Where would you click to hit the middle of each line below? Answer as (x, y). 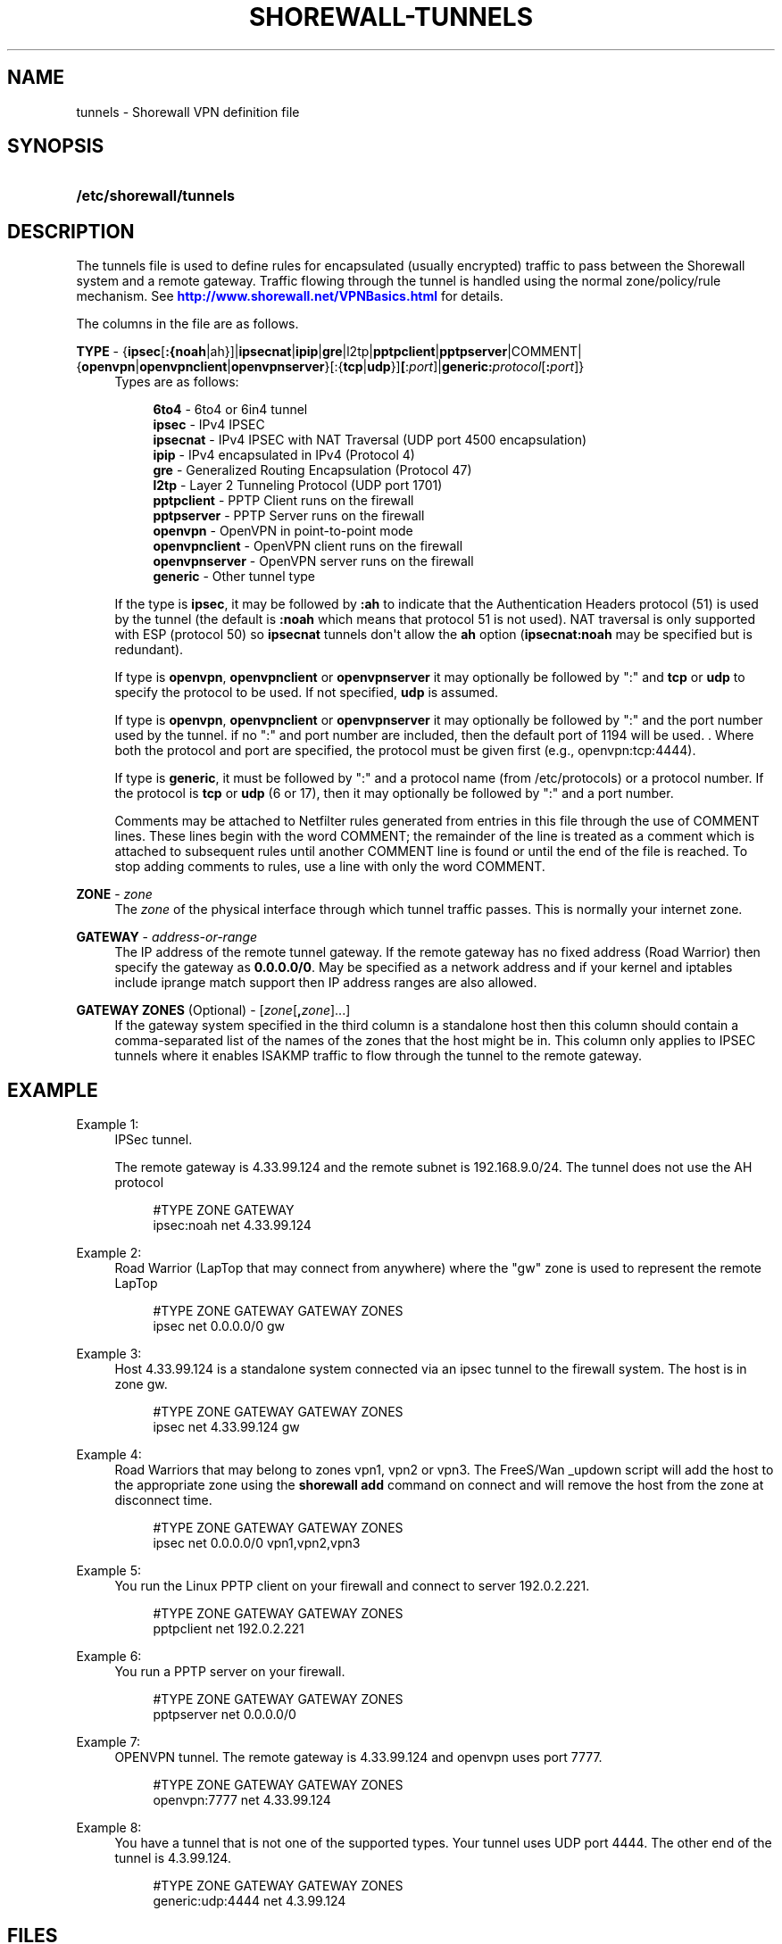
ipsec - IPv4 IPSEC (209, 425)
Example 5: (108, 1571)
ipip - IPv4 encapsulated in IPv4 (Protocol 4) (284, 455)
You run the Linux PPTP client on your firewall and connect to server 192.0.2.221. (352, 1586)
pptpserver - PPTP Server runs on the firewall (289, 516)
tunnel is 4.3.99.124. (173, 1858)
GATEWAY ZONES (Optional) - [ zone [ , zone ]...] (213, 1010)
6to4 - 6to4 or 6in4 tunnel (230, 410)
